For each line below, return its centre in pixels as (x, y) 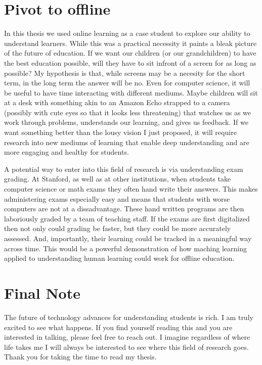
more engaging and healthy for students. (67, 152)
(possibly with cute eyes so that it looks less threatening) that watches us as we (128, 112)
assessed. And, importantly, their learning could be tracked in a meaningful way (128, 238)
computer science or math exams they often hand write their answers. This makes (131, 189)
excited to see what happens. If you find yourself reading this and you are (118, 327)
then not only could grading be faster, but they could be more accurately (118, 228)
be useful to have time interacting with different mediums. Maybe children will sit (131, 92)
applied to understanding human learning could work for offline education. (119, 258)
